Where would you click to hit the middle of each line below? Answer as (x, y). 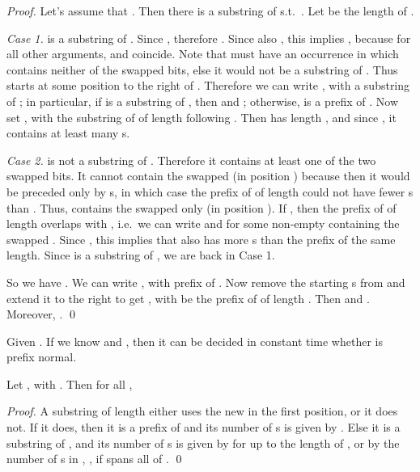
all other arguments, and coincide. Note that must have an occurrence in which (203, 54)
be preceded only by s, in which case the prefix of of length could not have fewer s (210, 191)
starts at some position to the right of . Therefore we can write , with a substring (208, 85)
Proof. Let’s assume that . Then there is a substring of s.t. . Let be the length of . (210, 11)
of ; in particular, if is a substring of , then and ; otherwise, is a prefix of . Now (202, 101)
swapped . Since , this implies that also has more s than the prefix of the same (201, 239)
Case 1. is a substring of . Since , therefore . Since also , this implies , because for (209, 38)
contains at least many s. (68, 133)
